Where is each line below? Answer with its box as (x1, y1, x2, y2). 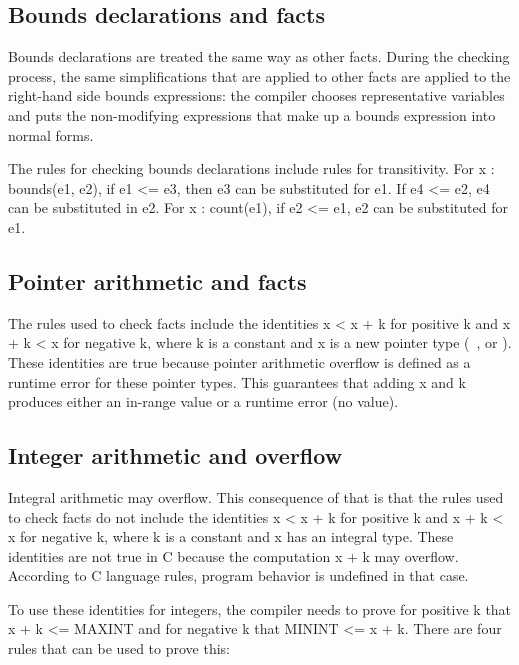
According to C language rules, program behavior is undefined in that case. (8, 565, 469, 586)
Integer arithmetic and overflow (8, 440, 343, 471)
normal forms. (8, 124, 94, 145)
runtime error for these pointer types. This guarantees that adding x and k (8, 371, 466, 392)
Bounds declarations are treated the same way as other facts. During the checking (8, 46, 510, 67)
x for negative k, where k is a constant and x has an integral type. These (8, 526, 454, 547)
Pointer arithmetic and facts (8, 265, 307, 296)
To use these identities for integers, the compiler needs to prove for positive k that (8, 598, 512, 619)
